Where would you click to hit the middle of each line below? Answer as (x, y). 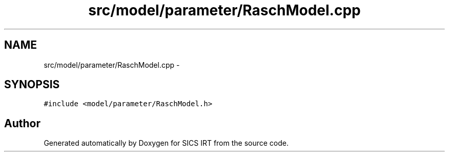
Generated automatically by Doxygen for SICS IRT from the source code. (166, 143)
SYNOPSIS (32, 85)
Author (22, 123)
